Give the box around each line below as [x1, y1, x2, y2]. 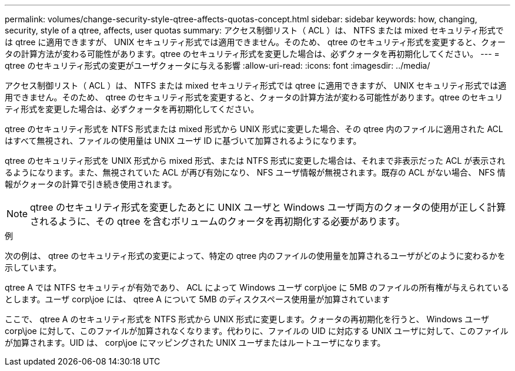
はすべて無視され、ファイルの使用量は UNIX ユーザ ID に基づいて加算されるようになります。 [5, 136, 362, 146]
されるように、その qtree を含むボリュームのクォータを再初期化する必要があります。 [30, 215, 405, 227]
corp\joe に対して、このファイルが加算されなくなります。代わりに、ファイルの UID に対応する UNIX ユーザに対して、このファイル [5, 326, 509, 336]
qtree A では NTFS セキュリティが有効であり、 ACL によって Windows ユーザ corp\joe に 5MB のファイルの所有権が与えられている [5, 282, 510, 292]
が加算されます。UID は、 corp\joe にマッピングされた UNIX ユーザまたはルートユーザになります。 [5, 338, 386, 348]
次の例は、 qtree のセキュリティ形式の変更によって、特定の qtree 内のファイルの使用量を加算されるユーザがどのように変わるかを [5, 251, 506, 261]
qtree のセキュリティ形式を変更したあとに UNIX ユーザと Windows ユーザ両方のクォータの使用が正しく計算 [30, 201, 506, 213]
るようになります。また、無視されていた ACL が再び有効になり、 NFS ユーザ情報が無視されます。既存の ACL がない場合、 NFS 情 [5, 167, 506, 177]
